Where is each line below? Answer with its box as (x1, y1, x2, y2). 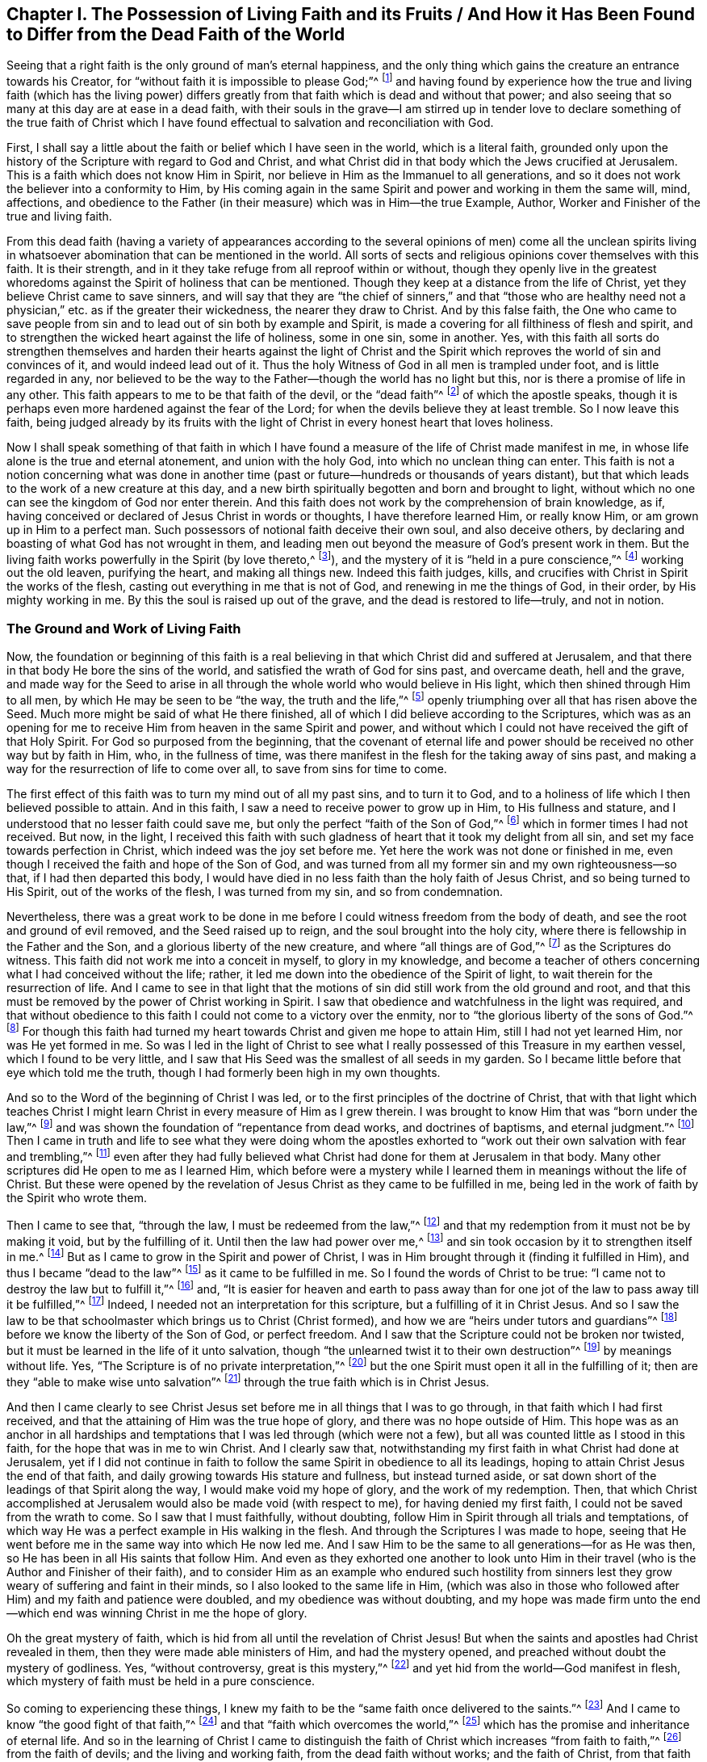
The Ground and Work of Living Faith (6, 620, 241, 637)
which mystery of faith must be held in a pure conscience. (6, 1674, 315, 1688)
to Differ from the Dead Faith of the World (6, 24, 345, 44)
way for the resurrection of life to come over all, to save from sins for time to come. (6, 761, 447, 776)
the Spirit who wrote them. (6, 1191, 148, 1205)
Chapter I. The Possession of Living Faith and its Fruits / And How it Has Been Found (6, 4, 695, 24)
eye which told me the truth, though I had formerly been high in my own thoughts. (6, 1065, 441, 1079)
